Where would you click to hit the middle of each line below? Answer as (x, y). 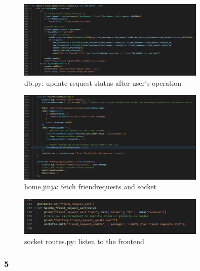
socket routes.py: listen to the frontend (84, 241)
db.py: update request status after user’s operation (103, 82)
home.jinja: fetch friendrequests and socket (90, 187)
